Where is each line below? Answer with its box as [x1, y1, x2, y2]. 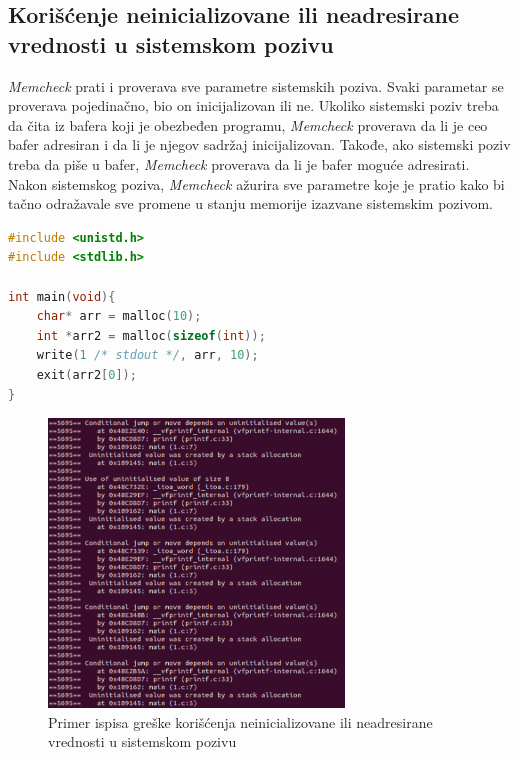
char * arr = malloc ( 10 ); [36, 309, 202, 324]
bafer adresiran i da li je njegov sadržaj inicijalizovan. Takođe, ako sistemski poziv [8, 134, 511, 155]
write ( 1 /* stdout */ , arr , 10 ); [36, 348, 259, 363]
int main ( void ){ [8, 289, 116, 304]
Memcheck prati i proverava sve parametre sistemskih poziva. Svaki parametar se [8, 75, 504, 96]
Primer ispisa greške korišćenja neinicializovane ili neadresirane [48, 711, 433, 732]
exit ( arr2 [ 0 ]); [36, 367, 137, 382]
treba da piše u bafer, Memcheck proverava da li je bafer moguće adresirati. [8, 153, 470, 174]
